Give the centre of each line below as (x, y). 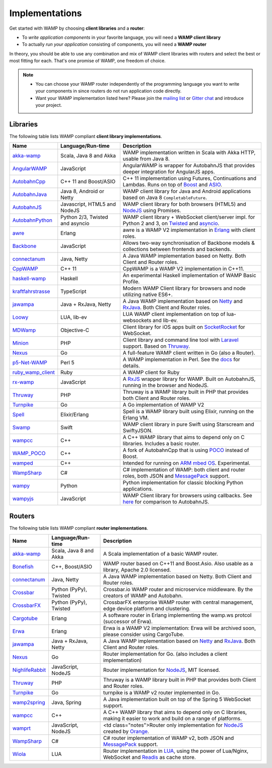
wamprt (22, 728)
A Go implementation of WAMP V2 (163, 405)
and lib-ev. (165, 321)
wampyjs (23, 499)
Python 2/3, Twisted (84, 217)
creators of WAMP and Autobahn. (143, 596)
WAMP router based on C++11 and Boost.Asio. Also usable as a (178, 563)
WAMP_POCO (29, 454)
